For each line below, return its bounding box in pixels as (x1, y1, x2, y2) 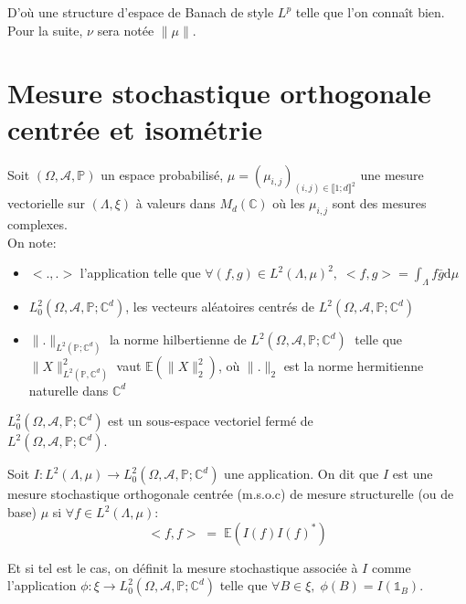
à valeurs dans (135, 194, 216, 213)
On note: (7, 232, 57, 251)
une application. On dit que (224, 464, 379, 483)
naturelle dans (28, 380, 109, 399)
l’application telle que (79, 263, 201, 282)
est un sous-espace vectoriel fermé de (108, 411, 313, 430)
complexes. (7, 215, 68, 234)
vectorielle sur (7, 194, 85, 213)
